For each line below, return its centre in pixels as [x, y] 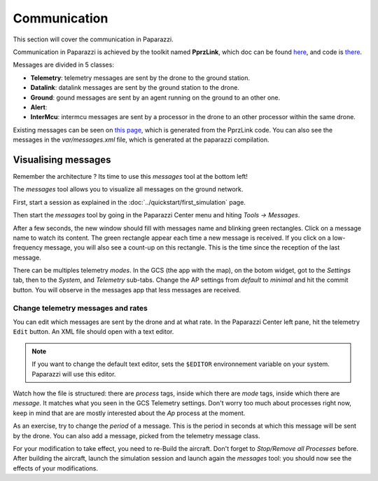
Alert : [39, 107]
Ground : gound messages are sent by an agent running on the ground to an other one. [155, 97]
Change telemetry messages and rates [80, 308]
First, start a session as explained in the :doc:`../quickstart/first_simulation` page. [129, 202]
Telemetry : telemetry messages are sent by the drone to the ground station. [140, 78]
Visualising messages [62, 160]
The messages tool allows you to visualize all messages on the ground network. [128, 189]
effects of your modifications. [55, 468]
